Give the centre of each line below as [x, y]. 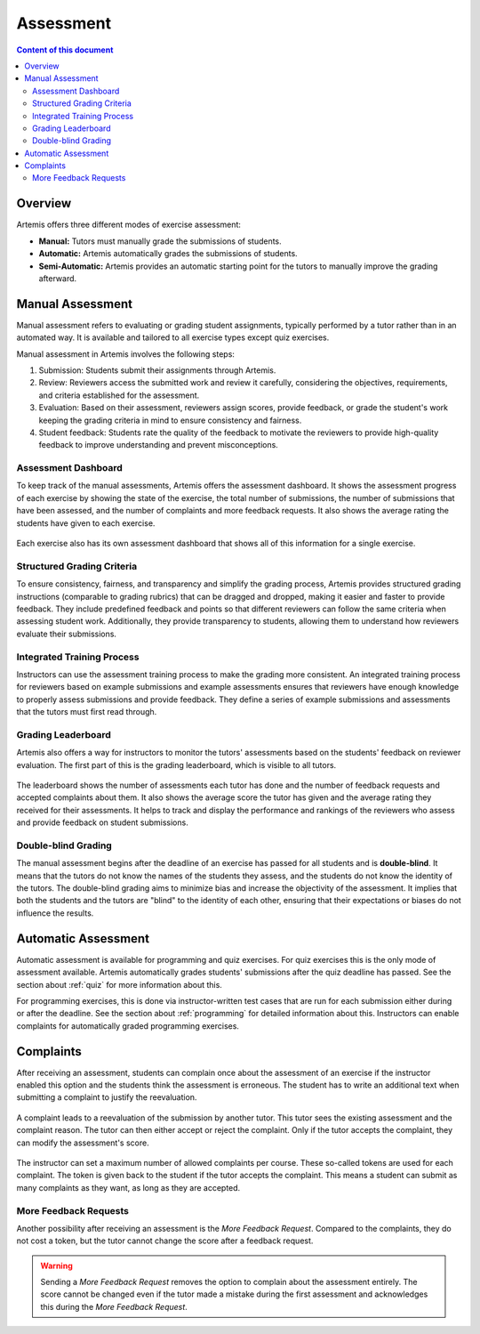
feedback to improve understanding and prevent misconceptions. [159, 445]
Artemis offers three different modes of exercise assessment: [129, 225]
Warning [56, 1265]
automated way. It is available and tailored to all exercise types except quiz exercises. [173, 337]
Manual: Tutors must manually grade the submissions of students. [160, 241]
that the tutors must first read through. [87, 712]
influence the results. [55, 913]
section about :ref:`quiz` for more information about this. [119, 984]
